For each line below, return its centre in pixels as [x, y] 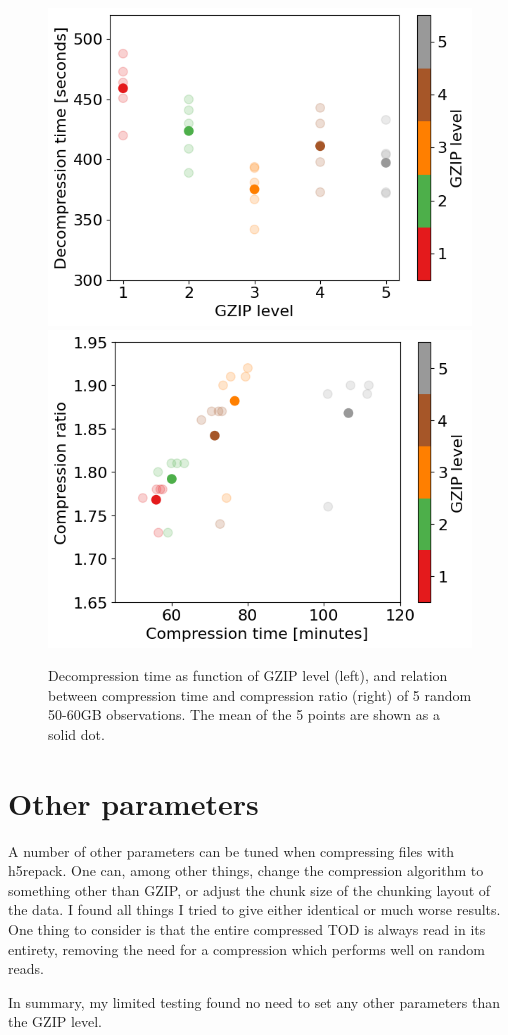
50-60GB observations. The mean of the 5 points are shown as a [244, 714]
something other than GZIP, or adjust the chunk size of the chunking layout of [249, 889]
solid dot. [76, 733]
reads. [26, 968]
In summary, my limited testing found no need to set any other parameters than [254, 1001]
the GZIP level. [55, 1021]
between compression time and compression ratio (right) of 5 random [260, 694]
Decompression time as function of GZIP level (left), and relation [248, 675]
